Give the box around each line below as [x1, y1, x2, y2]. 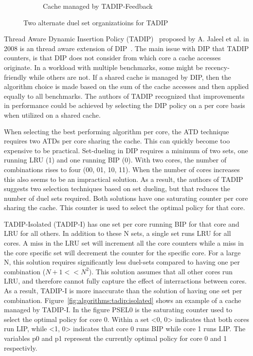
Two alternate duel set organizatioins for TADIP [23, 17, 168, 27]
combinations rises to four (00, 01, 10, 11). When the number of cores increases [4, 164, 240, 174]
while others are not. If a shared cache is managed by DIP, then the [29, 71, 231, 82]
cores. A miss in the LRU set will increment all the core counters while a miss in [4, 238, 244, 248]
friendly [4, 71, 27, 82]
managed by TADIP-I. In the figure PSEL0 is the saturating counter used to [4, 304, 233, 315]
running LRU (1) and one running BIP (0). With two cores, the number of [4, 155, 227, 165]
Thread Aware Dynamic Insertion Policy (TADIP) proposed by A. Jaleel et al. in [4, 34, 249, 44]
